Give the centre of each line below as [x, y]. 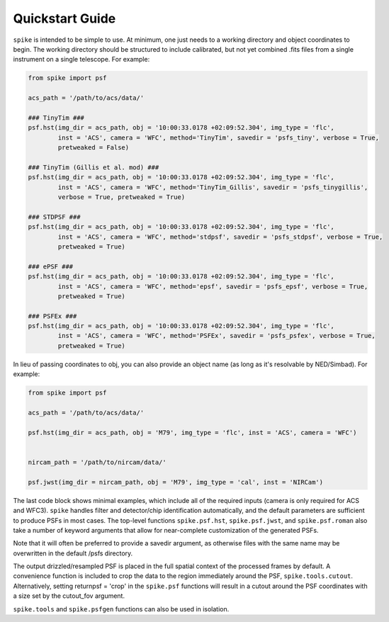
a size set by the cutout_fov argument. [69, 596]
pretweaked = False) [94, 148]
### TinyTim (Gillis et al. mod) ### [94, 167]
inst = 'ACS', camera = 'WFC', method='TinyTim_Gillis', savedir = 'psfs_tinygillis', [213, 187]
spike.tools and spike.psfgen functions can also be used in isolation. [121, 609]
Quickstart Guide [64, 18]
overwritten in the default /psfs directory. [73, 553]
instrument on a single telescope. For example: [81, 60]
